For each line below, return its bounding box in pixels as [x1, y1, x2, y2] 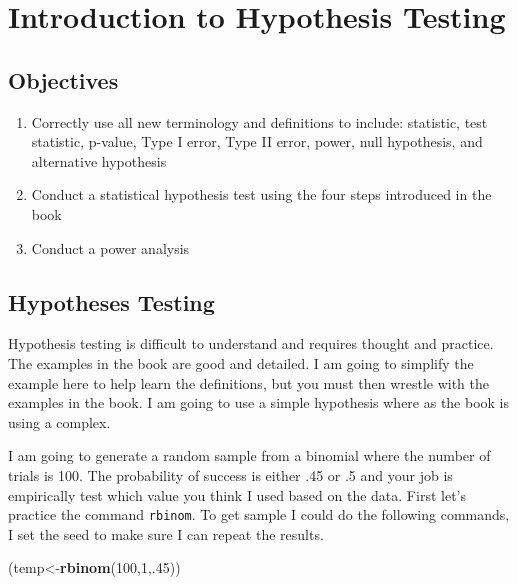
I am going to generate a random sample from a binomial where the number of [8, 445, 491, 466]
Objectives [8, 64, 119, 95]
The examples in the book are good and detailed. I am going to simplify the [8, 352, 474, 373]
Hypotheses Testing [8, 286, 215, 317]
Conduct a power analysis [31, 237, 190, 258]
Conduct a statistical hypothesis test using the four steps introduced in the [31, 184, 492, 205]
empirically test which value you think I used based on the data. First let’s [8, 484, 466, 505]
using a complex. [8, 411, 111, 432]
